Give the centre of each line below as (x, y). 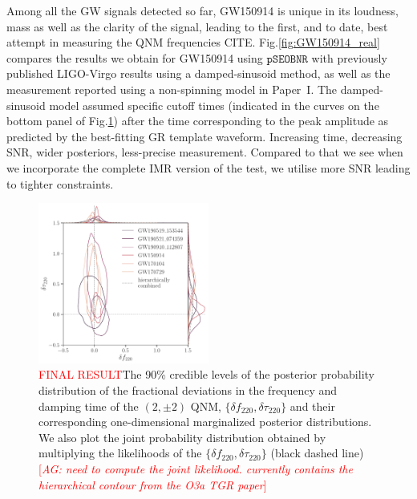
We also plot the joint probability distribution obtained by (182, 437)
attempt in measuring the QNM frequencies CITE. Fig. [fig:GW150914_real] (193, 42)
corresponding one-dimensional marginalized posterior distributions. (205, 422)
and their (312, 406)
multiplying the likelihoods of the (120, 453)
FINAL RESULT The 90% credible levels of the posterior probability (206, 374)
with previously (349, 57)
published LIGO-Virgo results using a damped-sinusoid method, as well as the (198, 73)
